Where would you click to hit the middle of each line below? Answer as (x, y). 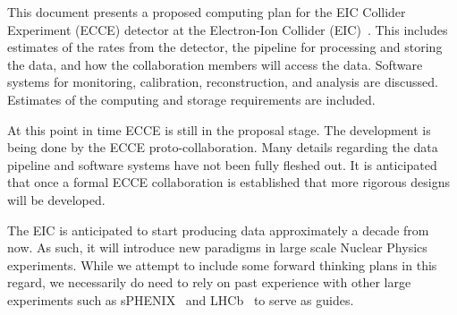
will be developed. (56, 199)
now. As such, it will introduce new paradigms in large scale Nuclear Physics (217, 247)
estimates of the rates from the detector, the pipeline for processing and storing (225, 47)
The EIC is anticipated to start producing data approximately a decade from (218, 230)
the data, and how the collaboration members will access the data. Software (215, 64)
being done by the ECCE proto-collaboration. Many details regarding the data (223, 147)
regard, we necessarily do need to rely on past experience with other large (209, 282)
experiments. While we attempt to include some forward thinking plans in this (222, 264)
